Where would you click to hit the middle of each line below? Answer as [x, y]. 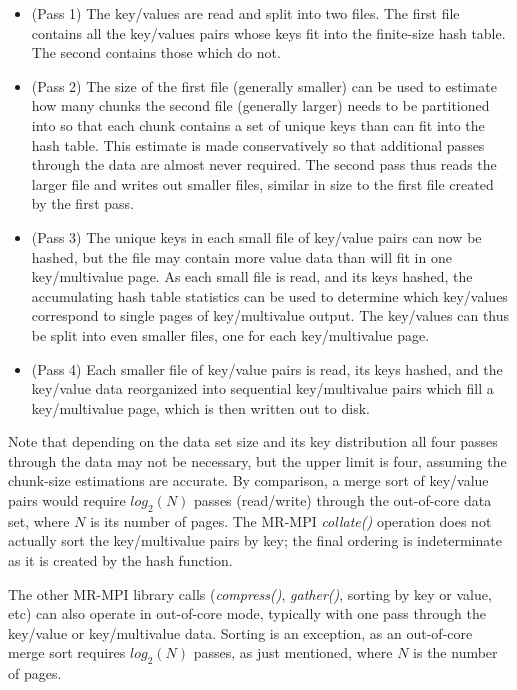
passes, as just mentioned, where [293, 652]
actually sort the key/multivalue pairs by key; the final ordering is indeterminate [255, 540]
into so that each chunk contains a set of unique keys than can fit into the [258, 124]
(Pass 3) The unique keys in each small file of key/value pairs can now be [256, 236]
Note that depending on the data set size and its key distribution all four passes [253, 441]
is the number [455, 652]
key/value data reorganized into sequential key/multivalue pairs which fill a [262, 388]
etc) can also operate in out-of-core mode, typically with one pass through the [247, 613]
